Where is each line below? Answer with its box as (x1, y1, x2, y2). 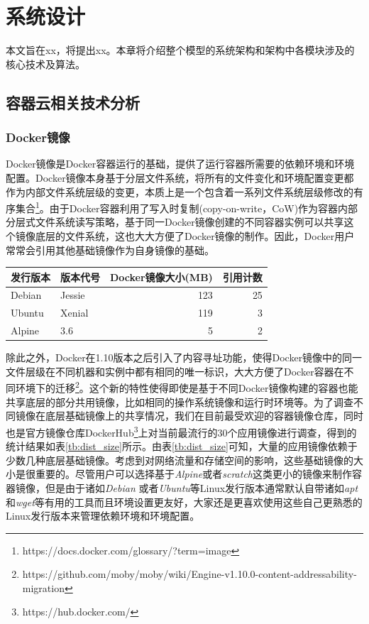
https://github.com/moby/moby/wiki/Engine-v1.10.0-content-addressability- (22, 566, 357, 581)
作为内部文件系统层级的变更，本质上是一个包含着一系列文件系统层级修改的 (6, 184, 353, 199)
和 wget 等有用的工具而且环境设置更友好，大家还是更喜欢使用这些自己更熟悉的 (6, 494, 363, 509)
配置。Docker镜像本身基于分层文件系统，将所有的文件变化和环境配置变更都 (6, 170, 354, 185)
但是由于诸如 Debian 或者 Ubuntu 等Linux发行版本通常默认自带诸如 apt (45, 480, 358, 495)
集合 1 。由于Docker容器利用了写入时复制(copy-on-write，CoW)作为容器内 (15, 199, 348, 215)
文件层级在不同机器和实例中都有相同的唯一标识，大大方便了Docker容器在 (6, 363, 344, 378)
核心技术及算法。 (6, 56, 85, 71)
